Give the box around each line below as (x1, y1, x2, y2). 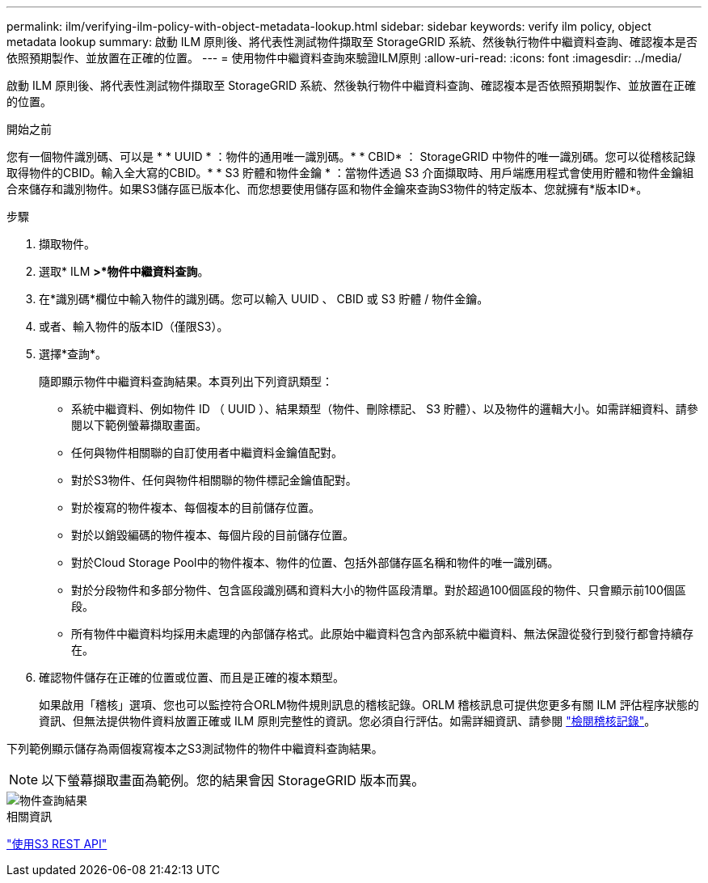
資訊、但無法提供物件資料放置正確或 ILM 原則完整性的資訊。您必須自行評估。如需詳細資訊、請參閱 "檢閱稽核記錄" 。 (39, 714, 656, 728)
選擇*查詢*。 (39, 347, 107, 361)
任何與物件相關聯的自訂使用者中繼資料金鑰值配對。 (71, 446, 343, 459)
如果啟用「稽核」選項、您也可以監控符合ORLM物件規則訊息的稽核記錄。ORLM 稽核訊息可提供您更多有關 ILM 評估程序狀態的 (39, 698, 699, 712)
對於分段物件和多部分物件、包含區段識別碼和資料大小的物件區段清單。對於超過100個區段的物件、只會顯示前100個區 (71, 583, 686, 597)
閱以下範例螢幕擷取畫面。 (71, 418, 207, 432)
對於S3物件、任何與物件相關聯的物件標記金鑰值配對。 (71, 473, 357, 487)
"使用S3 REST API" (6, 837, 107, 851)
